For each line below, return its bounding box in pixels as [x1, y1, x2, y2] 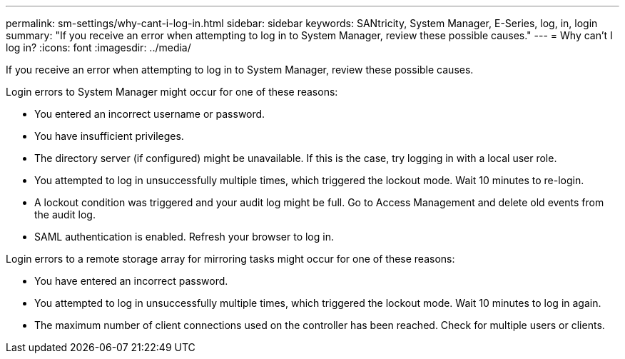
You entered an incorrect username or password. [34, 108, 265, 120]
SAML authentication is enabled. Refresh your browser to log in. [34, 231, 334, 243]
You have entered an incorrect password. [34, 275, 228, 287]
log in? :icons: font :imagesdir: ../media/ [6, 41, 191, 54]
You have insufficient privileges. [34, 130, 184, 142]
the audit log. [34, 208, 96, 221]
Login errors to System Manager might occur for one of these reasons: [6, 86, 338, 98]
